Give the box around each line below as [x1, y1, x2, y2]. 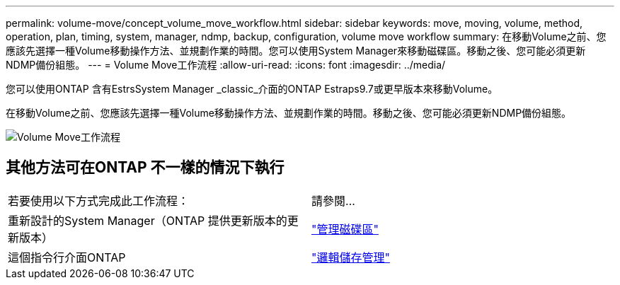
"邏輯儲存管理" [311, 250, 390, 264]
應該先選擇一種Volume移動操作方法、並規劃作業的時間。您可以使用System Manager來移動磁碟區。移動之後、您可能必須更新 [6, 45, 586, 57]
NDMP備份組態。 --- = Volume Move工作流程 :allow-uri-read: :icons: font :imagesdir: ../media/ [6, 59, 446, 71]
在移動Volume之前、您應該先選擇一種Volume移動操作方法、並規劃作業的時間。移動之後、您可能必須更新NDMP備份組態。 [6, 107, 572, 119]
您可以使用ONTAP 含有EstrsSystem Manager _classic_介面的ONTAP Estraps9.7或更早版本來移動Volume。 [6, 83, 498, 95]
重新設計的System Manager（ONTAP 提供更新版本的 [8, 213, 287, 228]
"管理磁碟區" [311, 221, 379, 236]
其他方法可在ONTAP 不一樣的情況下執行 [6, 158, 285, 177]
